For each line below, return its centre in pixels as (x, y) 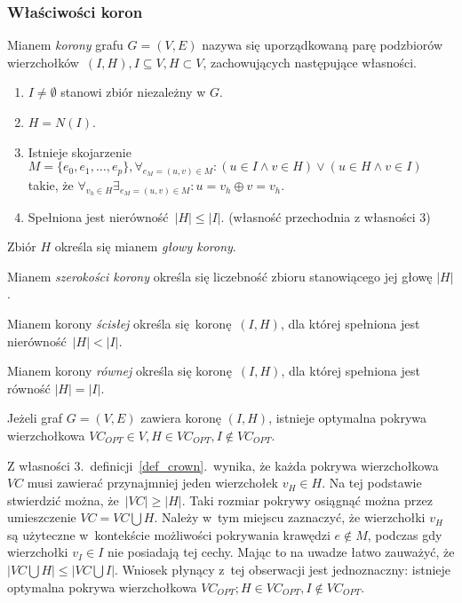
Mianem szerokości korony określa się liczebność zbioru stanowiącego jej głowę (220, 276)
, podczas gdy (405, 534)
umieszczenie (42, 517)
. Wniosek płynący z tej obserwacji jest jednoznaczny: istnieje (283, 570)
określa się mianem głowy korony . (145, 246)
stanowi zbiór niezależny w (133, 92)
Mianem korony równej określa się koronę (119, 371)
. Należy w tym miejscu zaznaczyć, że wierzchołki (290, 517)
